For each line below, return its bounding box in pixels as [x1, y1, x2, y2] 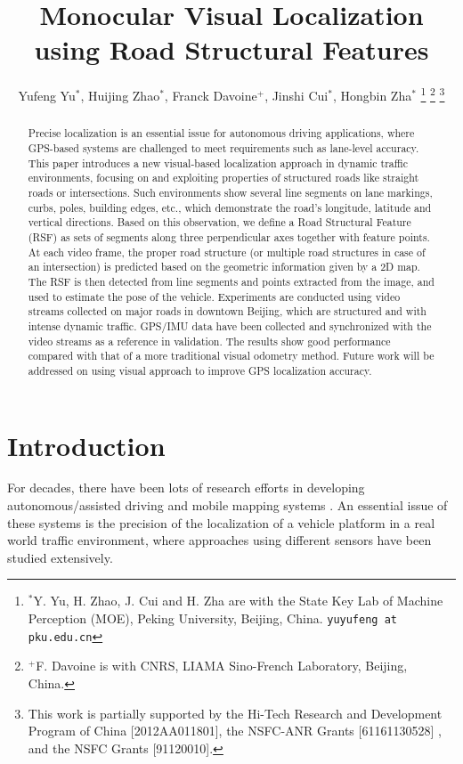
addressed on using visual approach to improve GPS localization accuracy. [28, 362, 372, 378]
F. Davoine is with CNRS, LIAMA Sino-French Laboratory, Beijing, [36, 656, 408, 675]
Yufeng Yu [18, 85, 76, 104]
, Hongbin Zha [332, 85, 412, 104]
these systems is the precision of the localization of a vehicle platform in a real [7, 513, 435, 532]
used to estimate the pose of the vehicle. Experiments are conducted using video [28, 289, 401, 304]
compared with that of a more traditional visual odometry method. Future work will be [28, 348, 435, 363]
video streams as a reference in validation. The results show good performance [28, 333, 391, 348]
